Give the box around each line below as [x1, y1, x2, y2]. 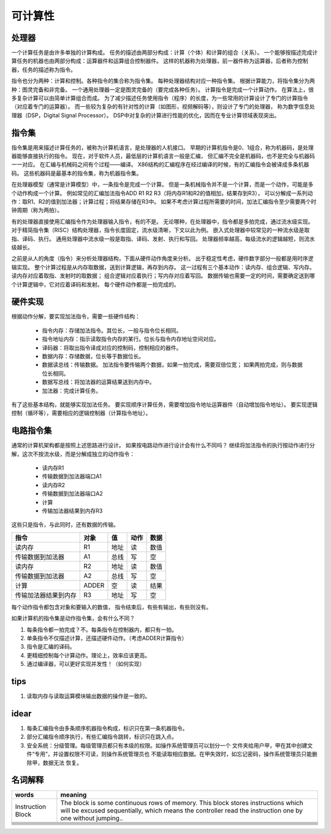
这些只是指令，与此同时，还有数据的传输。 [11, 521, 119, 528]
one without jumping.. [60, 814, 123, 822]
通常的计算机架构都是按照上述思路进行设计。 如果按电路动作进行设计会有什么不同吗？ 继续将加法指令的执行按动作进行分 [11, 442, 315, 449]
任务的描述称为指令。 [21, 66, 76, 73]
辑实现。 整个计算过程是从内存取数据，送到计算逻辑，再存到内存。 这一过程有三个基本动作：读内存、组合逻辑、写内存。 [11, 263, 315, 271]
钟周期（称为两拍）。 [11, 206, 63, 214]
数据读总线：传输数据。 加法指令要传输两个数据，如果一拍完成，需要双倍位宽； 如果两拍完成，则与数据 [42, 361, 303, 368]
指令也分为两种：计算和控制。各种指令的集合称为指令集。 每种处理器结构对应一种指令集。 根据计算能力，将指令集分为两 [11, 77, 315, 85]
